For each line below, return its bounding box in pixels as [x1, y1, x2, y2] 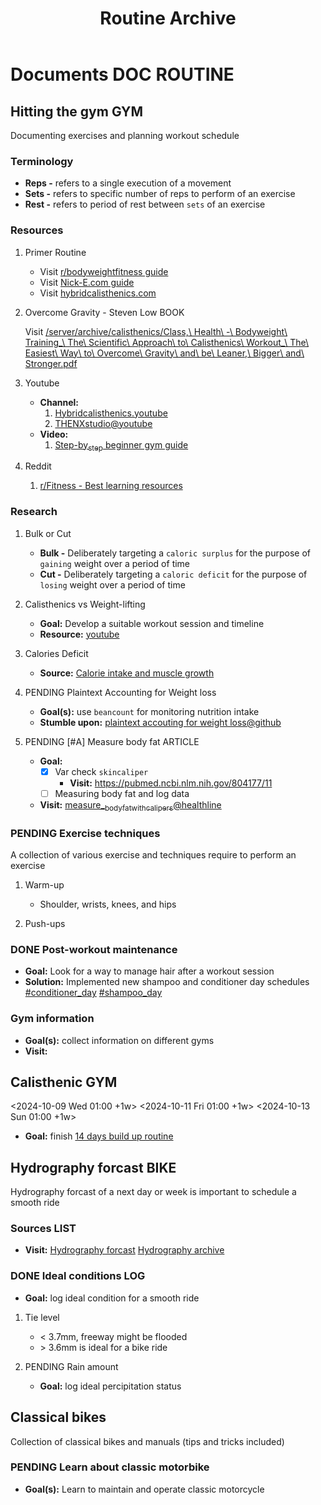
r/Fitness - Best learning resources [39, 480, 183, 492]
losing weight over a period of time [39, 578, 186, 591]
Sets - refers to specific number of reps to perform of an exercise [24, 188, 296, 200]
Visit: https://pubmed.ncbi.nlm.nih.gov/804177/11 [69, 777, 273, 789]
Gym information [10, 1012, 95, 1026]
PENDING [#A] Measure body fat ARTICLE [24, 735, 200, 747]
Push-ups [24, 917, 66, 929]
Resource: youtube [39, 628, 120, 640]
